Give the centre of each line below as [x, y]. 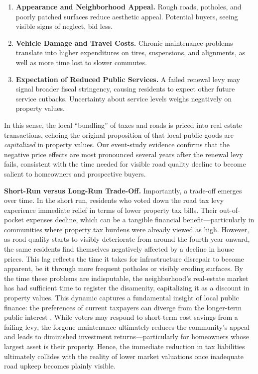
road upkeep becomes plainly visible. [60, 366]
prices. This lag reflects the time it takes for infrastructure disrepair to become [124, 258]
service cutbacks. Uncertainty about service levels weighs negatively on [124, 98]
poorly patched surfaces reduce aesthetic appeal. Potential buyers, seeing [127, 16]
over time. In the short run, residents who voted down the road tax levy [114, 200]
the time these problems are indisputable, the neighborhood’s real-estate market [126, 278]
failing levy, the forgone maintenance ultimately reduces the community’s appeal [127, 327]
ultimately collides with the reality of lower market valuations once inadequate [124, 356]
